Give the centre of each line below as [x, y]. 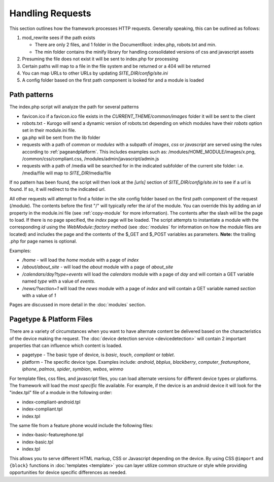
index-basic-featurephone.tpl [53, 435]
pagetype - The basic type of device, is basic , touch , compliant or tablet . [98, 355]
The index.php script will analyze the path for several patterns [74, 107]
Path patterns [31, 95]
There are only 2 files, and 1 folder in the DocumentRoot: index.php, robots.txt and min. [126, 45]
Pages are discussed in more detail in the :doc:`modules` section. [78, 305]
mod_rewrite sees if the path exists [59, 38]
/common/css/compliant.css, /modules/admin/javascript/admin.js [91, 159]
